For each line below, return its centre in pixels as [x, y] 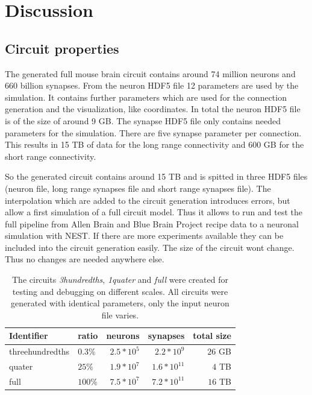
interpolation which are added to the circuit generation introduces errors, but [148, 200]
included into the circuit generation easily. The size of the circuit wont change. [150, 247]
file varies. [120, 314]
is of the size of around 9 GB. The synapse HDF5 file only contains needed [143, 120]
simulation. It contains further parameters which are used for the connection [146, 97]
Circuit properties [62, 48]
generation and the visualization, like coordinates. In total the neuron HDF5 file [153, 109]
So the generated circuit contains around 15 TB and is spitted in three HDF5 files [156, 176]
